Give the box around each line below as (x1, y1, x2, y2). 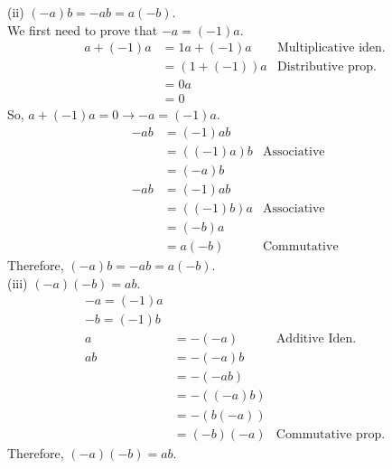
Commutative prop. (275, 427, 386, 441)
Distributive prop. (276, 61, 377, 74)
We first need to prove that (7, 20, 158, 39)
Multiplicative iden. (276, 42, 386, 55)
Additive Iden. (275, 333, 357, 346)
